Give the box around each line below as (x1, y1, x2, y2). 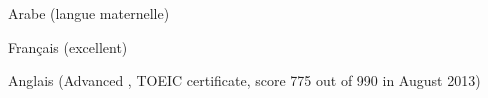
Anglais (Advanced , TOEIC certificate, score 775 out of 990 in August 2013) (8, 70, 481, 91)
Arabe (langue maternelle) (8, 3, 170, 23)
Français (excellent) (8, 36, 128, 57)
